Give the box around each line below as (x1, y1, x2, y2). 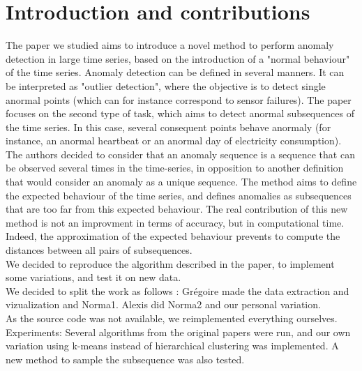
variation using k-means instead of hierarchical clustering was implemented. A (6, 338, 339, 353)
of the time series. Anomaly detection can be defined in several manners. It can (6, 65, 345, 79)
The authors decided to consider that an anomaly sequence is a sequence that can (6, 146, 355, 161)
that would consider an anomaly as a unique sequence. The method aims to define (6, 174, 357, 189)
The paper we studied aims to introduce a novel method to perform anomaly (6, 38, 334, 52)
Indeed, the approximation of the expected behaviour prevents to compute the (6, 229, 340, 243)
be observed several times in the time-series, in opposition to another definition (6, 160, 344, 175)
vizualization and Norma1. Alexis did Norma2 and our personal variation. (6, 297, 321, 312)
